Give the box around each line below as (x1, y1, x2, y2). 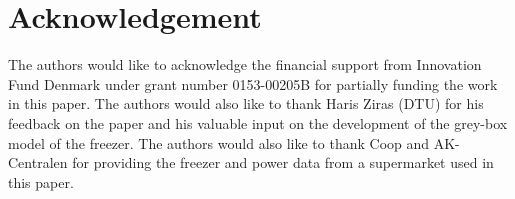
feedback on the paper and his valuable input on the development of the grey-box (8, 112, 508, 133)
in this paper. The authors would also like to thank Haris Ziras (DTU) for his (8, 93, 484, 114)
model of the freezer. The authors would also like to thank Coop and (8, 132, 430, 153)
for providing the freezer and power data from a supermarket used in (72, 152, 494, 173)
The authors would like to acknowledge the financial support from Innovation (8, 54, 482, 75)
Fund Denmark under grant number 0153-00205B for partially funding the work (8, 73, 498, 94)
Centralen (8, 152, 68, 173)
